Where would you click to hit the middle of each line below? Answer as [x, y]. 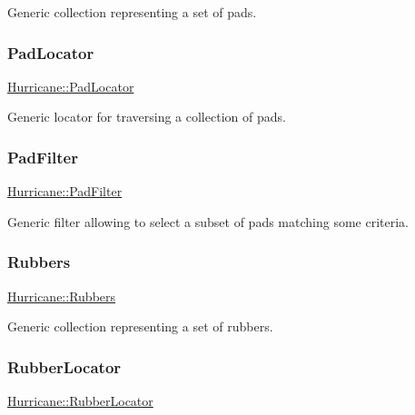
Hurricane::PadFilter [65, 191]
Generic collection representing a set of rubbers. [140, 326]
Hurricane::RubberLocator [80, 401]
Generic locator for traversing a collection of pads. [147, 117]
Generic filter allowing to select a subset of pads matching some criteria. [208, 221]
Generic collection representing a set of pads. [132, 12]
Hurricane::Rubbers [62, 296]
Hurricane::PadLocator [71, 86]
